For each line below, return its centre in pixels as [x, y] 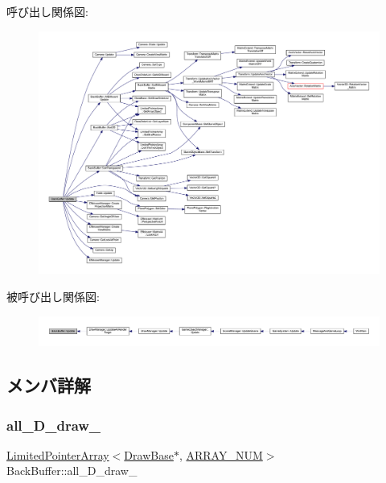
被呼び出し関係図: [53, 297]
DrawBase [149, 454]
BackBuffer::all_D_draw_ [72, 471]
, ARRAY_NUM [221, 454]
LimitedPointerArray [58, 454]
